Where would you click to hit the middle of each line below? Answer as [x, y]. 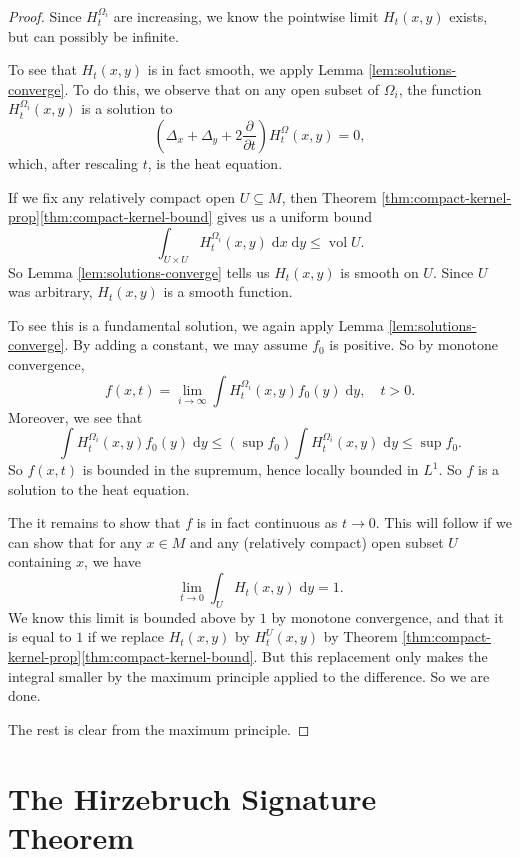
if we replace [126, 636]
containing [40, 561]
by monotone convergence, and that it [387, 616]
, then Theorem [329, 196]
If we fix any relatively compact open [122, 196]
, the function [440, 88]
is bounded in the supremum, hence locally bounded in [250, 469]
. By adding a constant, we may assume [186, 344]
